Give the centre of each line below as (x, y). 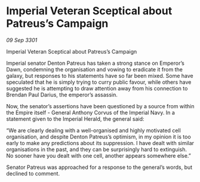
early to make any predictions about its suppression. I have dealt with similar (100, 143)
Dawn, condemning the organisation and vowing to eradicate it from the (95, 69)
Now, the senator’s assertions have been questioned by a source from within (100, 106)
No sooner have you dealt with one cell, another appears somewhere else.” (99, 155)
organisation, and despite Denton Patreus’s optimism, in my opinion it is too (99, 136)
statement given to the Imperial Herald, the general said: (75, 119)
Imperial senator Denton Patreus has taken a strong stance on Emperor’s (96, 63)
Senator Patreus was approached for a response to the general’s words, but (99, 167)
